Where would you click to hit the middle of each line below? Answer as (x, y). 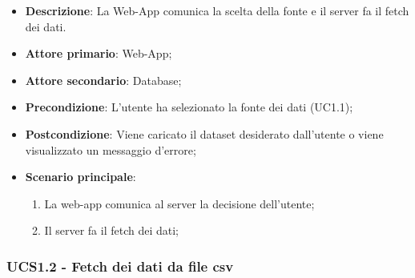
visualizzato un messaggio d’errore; (111, 149)
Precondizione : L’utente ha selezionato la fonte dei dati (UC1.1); (189, 107)
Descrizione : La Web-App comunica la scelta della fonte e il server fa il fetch (217, 10)
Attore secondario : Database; (103, 80)
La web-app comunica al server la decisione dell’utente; (179, 203)
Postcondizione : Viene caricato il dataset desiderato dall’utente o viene (204, 133)
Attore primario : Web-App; (99, 53)
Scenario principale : (81, 177)
